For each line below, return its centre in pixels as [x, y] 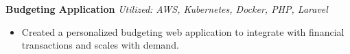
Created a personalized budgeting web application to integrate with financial [183, 31]
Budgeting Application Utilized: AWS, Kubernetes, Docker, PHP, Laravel [167, 9]
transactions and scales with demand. [100, 45]
